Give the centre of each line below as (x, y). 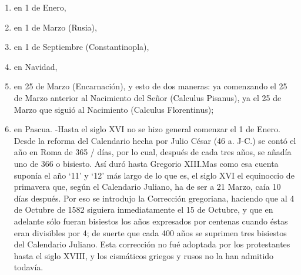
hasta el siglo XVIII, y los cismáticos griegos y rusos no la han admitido (144, 255)
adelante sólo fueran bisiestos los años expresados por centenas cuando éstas (151, 221)
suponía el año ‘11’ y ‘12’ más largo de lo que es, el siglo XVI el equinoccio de (154, 175)
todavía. (29, 267)
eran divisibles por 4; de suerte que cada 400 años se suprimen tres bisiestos (150, 232)
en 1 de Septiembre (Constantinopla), (81, 47)
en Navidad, (36, 66)
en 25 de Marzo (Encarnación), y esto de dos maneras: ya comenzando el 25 (150, 86)
